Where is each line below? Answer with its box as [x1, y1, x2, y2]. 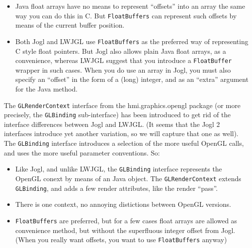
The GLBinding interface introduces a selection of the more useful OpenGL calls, [4, 138, 244, 148]
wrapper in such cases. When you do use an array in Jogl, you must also [15, 64, 231, 75]
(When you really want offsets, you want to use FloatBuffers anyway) [15, 234, 227, 245]
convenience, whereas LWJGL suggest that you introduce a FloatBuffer [15, 55, 232, 65]
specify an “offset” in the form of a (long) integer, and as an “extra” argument [15, 74, 249, 84]
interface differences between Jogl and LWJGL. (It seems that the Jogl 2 [4, 119, 220, 129]
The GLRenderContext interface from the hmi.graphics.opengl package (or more [4, 100, 241, 110]
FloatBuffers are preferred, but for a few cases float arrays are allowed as [15, 215, 237, 225]
